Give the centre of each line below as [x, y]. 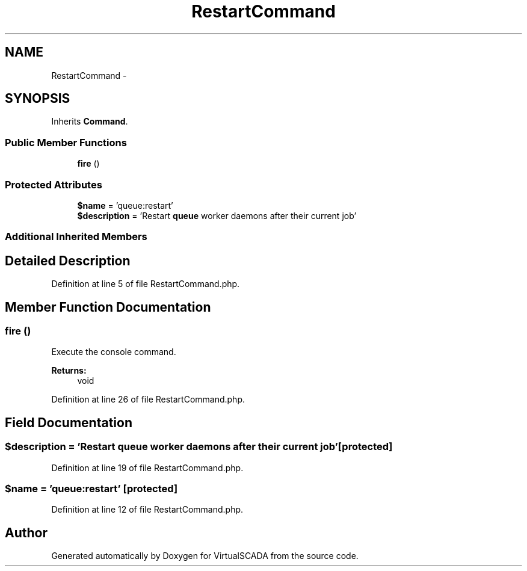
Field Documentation [69, 422]
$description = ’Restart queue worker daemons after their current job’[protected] [199, 447]
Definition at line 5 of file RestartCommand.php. [146, 284]
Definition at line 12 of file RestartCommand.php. [147, 510]
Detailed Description [68, 261]
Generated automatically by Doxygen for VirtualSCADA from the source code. [205, 556]
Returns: [69, 371]
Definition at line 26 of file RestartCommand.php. [148, 400]
